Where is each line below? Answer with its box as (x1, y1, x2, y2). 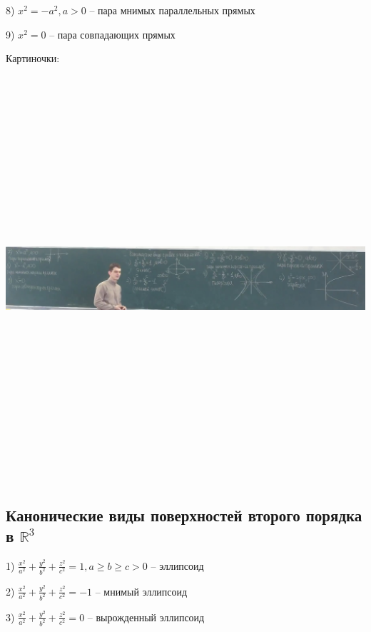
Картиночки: (6, 51, 60, 66)
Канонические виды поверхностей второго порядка (6, 503, 362, 526)
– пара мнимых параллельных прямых (89, 3, 255, 17)
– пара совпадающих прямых (49, 26, 176, 41)
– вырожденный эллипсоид (87, 609, 205, 624)
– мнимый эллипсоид (95, 583, 188, 598)
